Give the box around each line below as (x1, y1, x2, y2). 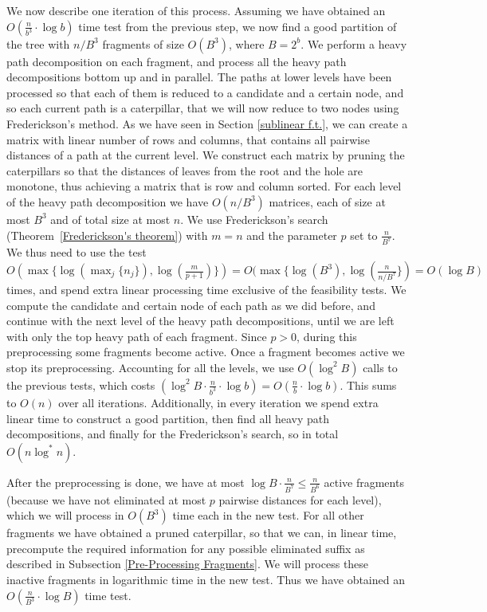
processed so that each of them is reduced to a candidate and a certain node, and (6, 84, 404, 100)
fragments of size (102, 35, 184, 52)
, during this (297, 328, 357, 344)
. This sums (340, 376, 397, 393)
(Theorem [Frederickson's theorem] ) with (6, 226, 208, 243)
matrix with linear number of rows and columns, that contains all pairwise (6, 131, 370, 147)
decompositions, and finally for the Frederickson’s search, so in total (6, 426, 339, 442)
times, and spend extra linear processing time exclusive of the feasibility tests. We (6, 281, 406, 297)
